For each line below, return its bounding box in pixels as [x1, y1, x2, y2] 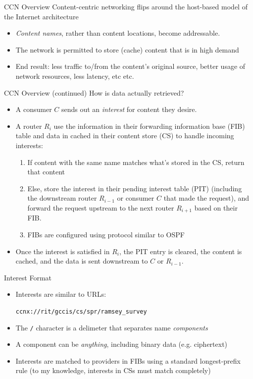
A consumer [15, 104, 52, 114]
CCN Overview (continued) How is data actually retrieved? [4, 87, 184, 98]
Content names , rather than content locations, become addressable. [15, 28, 220, 38]
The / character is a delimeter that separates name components [15, 322, 208, 332]
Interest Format [4, 272, 52, 282]
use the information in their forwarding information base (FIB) [53, 120, 245, 131]
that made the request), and [163, 193, 250, 203]
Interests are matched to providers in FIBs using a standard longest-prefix [15, 355, 241, 366]
